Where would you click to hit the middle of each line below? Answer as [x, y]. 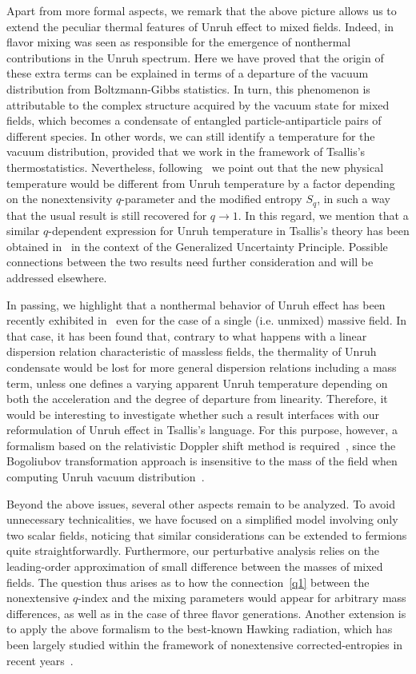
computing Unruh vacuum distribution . [106, 477]
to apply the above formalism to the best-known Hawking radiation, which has [200, 629]
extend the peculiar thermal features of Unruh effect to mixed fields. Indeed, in [200, 26]
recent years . [40, 660]
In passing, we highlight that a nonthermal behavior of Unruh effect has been [196, 304]
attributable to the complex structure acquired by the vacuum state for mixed [198, 104]
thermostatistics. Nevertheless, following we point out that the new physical [195, 167]
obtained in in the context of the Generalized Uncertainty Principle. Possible [197, 246]
